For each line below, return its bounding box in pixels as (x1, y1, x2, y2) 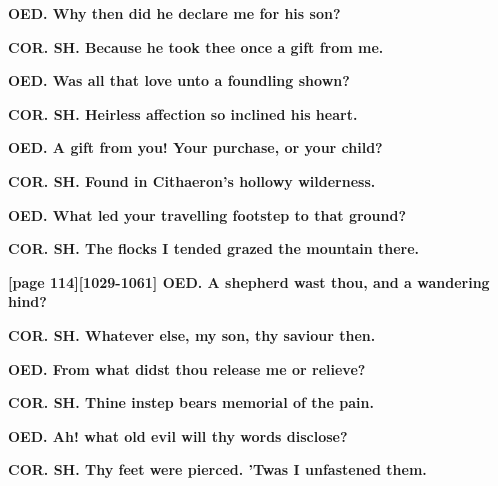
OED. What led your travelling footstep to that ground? (8, 204, 407, 225)
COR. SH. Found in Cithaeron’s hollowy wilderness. (8, 170, 376, 191)
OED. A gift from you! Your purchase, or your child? (8, 137, 383, 158)
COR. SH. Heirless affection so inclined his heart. (8, 103, 358, 124)
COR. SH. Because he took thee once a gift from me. (8, 36, 384, 57)
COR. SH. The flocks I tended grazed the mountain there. (8, 238, 420, 259)
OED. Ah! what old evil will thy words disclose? (8, 425, 348, 446)
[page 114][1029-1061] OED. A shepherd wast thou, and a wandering (8, 271, 490, 292)
